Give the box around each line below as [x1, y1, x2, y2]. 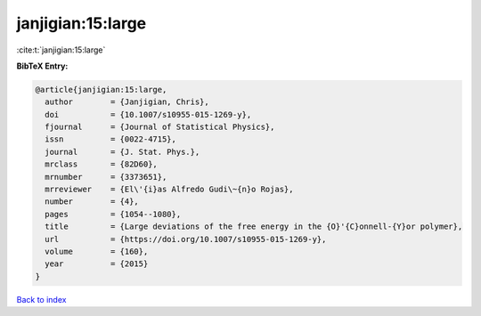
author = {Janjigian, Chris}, [45, 97, 209, 107]
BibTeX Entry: [16, 61, 69, 71]
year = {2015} [45, 259, 149, 269]
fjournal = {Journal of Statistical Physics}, [45, 122, 275, 133]
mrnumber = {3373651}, [45, 172, 167, 182]
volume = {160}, [45, 247, 149, 256]
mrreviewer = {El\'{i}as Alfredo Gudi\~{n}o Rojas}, [45, 184, 294, 195]
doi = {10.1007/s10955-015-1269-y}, [45, 109, 252, 119]
